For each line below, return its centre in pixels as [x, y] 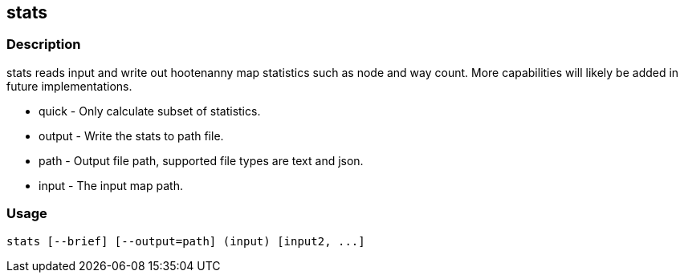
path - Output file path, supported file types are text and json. [201, 160]
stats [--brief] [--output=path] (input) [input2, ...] [186, 241]
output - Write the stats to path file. [131, 135]
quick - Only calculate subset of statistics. [150, 111]
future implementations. [69, 86]
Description [44, 44]
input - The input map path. [111, 185]
